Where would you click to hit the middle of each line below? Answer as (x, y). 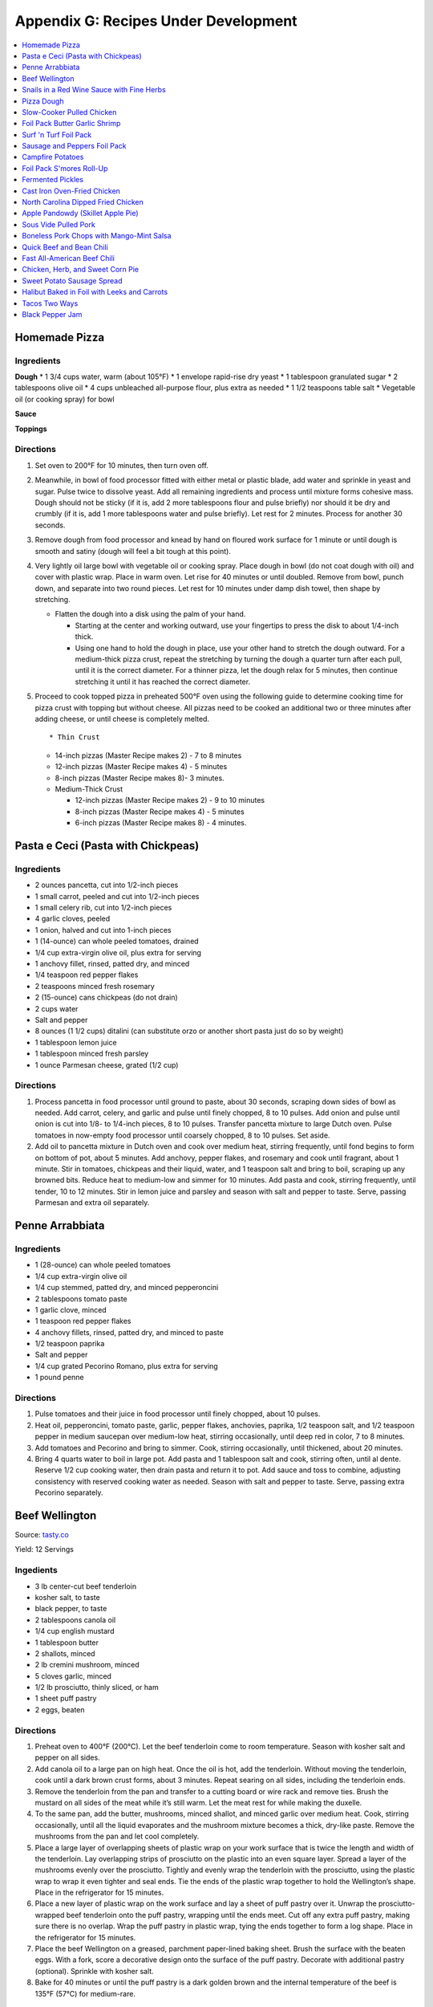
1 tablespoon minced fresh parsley (92, 1054)
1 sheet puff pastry (66, 1699)
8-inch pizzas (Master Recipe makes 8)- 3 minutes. (140, 778)
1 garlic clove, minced (71, 1309)
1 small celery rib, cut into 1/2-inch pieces (103, 908)
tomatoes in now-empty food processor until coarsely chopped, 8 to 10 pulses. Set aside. (182, 1135)
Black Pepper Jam (52, 314)
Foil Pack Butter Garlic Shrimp (71, 124)
